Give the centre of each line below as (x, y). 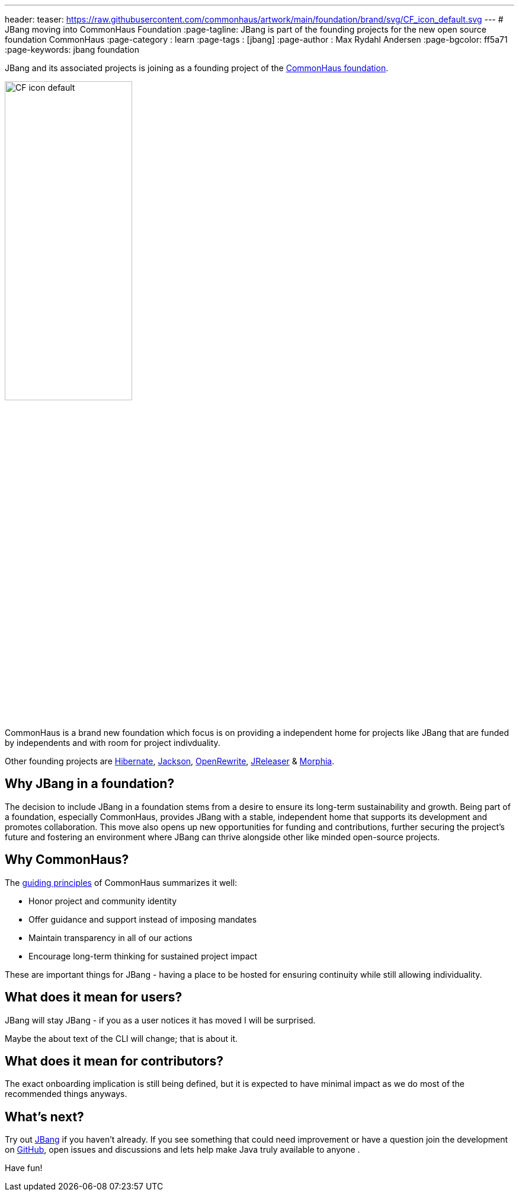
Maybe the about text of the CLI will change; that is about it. (121, 1038)
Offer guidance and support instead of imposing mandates (143, 919)
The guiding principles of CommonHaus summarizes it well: (121, 882)
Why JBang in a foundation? (90, 784)
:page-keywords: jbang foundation (72, 50)
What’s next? (44, 1117)
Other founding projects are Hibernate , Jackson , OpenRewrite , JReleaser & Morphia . (170, 761)
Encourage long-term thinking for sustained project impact (143, 956)
